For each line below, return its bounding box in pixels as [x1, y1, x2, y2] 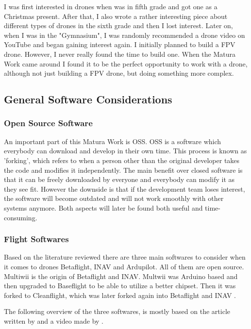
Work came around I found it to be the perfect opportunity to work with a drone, [4, 58, 248, 68]
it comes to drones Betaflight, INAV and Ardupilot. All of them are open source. [4, 261, 244, 271]
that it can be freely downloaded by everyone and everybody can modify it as [4, 174, 235, 184]
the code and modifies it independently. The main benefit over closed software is [4, 164, 243, 175]
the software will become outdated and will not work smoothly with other [4, 193, 224, 203]
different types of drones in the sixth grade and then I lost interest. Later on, [4, 20, 233, 31]
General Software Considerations [4, 92, 172, 107]
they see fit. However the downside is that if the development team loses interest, [4, 183, 245, 194]
